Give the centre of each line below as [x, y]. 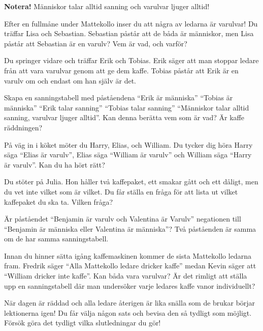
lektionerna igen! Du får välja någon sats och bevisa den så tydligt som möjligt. [128, 312]
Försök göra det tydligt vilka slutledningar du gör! [83, 323]
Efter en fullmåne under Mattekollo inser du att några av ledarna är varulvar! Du [131, 23]
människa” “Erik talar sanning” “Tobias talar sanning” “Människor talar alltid [127, 107]
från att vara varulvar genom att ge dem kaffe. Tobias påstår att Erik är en [121, 70]
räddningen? [23, 127]
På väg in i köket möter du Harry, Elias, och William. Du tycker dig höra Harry [128, 144]
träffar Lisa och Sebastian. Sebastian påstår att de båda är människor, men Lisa [129, 33]
